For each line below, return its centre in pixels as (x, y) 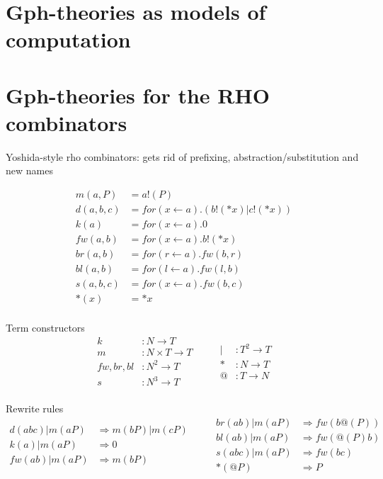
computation (68, 39)
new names (29, 170)
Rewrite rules (35, 408)
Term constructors (45, 328)
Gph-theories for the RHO (138, 95)
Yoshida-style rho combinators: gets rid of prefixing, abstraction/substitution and (182, 156)
